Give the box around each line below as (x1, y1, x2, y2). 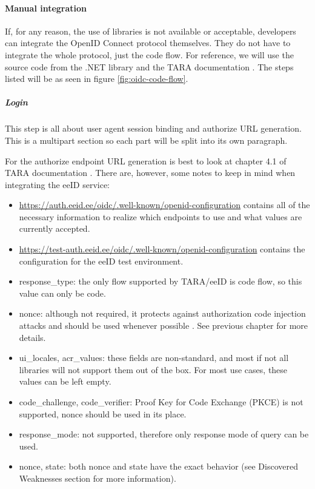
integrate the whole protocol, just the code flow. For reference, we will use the (5, 48, 294, 61)
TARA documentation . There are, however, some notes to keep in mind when (5, 166, 296, 179)
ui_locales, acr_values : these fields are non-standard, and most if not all (19, 351, 289, 364)
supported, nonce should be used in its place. (19, 407, 187, 420)
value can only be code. (19, 286, 106, 299)
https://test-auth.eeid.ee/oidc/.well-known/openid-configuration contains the (19, 243, 305, 255)
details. (19, 331, 46, 343)
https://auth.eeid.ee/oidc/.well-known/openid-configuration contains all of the (19, 198, 310, 211)
